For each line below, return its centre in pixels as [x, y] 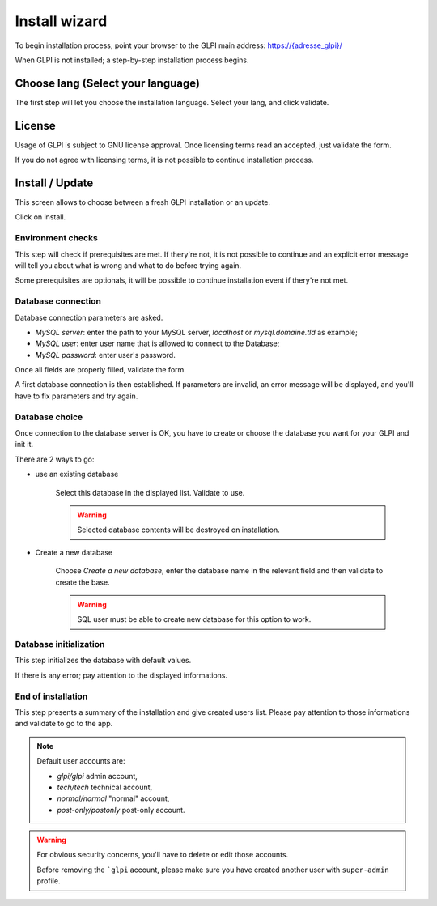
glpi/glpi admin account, [97, 776]
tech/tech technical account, [105, 787]
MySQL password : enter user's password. [105, 355]
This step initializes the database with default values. [103, 661]
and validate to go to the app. [64, 724]
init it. [24, 444]
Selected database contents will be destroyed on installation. [178, 530]
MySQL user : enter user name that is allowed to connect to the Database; [157, 343]
